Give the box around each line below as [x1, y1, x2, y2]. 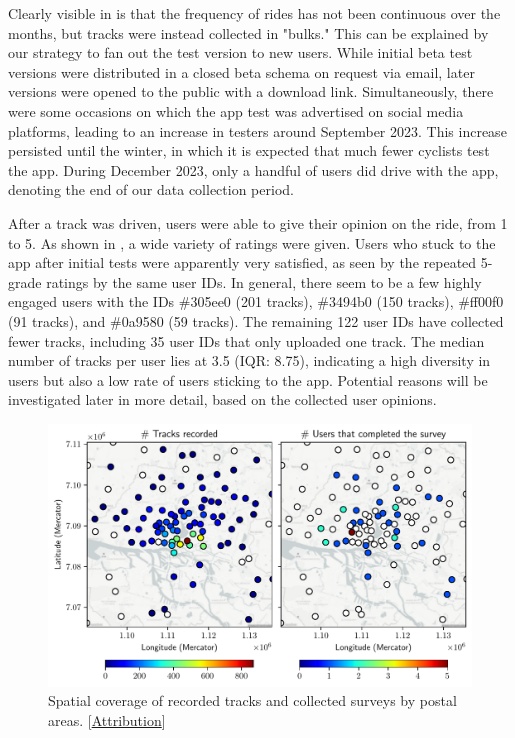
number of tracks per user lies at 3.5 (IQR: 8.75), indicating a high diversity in [8, 350, 491, 371]
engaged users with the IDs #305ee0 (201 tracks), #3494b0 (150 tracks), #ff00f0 [8, 291, 504, 312]
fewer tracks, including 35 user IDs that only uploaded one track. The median [8, 330, 485, 351]
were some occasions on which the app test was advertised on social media [8, 100, 464, 121]
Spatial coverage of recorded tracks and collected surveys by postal [48, 690, 457, 711]
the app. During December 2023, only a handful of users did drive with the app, [8, 159, 499, 180]
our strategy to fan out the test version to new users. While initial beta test [8, 42, 473, 63]
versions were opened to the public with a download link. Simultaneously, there [8, 81, 494, 102]
